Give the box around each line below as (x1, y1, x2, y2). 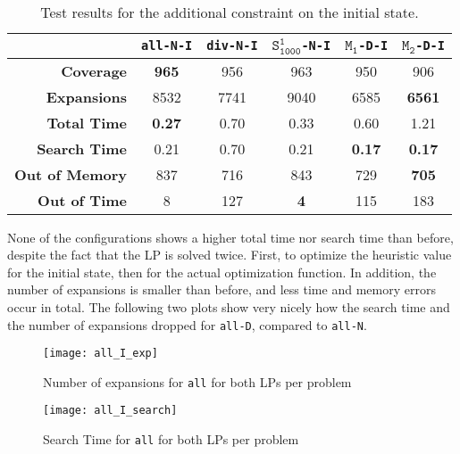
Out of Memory (14, 163, 128, 185)
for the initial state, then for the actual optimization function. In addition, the (7, 262, 437, 281)
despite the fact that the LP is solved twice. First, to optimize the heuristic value (7, 245, 452, 264)
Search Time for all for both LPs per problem (43, 430, 299, 449)
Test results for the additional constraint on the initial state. (40, 2, 419, 22)
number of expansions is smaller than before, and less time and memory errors (7, 280, 436, 299)
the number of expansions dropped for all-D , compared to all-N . (7, 315, 367, 334)
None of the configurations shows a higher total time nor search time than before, (7, 227, 454, 246)
